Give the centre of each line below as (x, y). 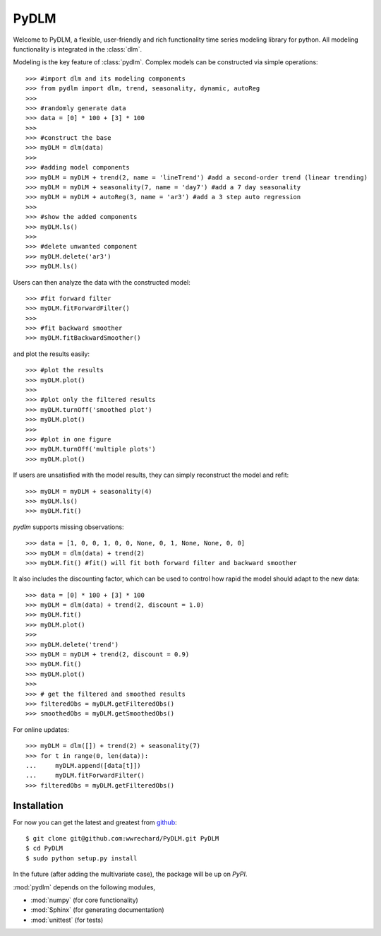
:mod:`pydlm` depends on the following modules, (84, 887)
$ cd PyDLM (44, 848)
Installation (38, 805)
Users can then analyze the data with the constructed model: (102, 282)
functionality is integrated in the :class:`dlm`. (78, 49)
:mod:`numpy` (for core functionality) (85, 900)
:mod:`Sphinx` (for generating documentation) (98, 910)
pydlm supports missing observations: (68, 527)
